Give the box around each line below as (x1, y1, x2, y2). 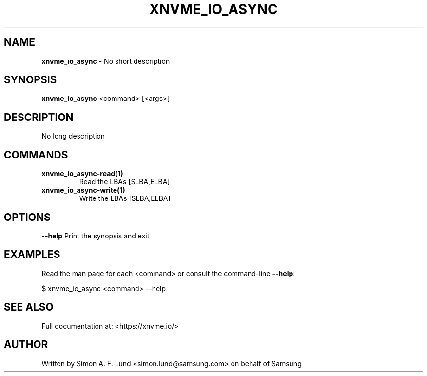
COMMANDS (4, 148, 68, 161)
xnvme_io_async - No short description (41, 57, 170, 65)
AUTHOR (4, 338, 48, 351)
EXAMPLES (4, 248, 60, 261)
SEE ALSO (4, 301, 54, 314)
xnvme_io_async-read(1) (41, 169, 123, 178)
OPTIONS (4, 211, 51, 223)
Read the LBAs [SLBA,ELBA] (79, 178, 170, 186)
